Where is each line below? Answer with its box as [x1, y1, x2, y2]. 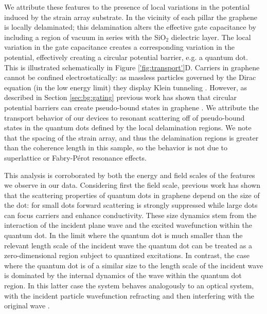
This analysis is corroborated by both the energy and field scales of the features [4, 169, 255, 180]
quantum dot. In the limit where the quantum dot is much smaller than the [4, 230, 243, 241]
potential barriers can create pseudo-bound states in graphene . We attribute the [4, 102, 259, 112]
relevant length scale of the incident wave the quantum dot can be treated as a [4, 240, 253, 250]
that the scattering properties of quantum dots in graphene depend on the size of [4, 189, 260, 200]
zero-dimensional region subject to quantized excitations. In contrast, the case [4, 250, 250, 261]
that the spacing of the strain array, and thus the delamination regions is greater [4, 132, 259, 143]
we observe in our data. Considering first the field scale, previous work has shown [4, 180, 261, 190]
